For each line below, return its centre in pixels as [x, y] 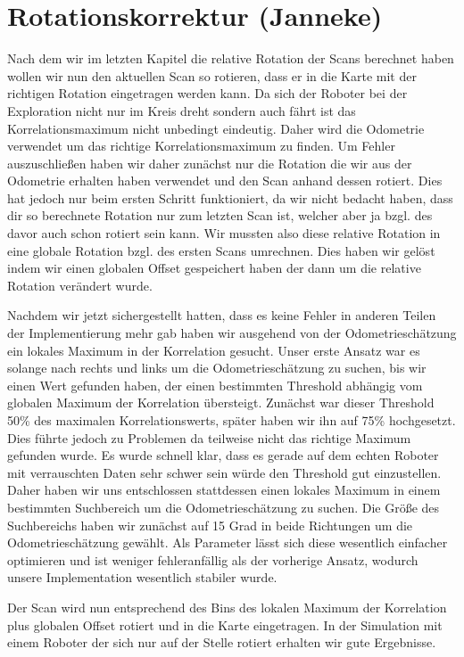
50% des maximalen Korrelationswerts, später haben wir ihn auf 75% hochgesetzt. [232, 420]
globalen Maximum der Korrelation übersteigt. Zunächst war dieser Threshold [221, 402]
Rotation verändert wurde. [80, 285]
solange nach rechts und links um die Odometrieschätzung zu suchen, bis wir [217, 368]
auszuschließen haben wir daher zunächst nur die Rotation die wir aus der [210, 163]
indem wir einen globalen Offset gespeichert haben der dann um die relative [214, 268]
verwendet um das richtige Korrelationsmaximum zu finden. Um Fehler [201, 146]
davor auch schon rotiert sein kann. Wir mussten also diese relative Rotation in [224, 233]
